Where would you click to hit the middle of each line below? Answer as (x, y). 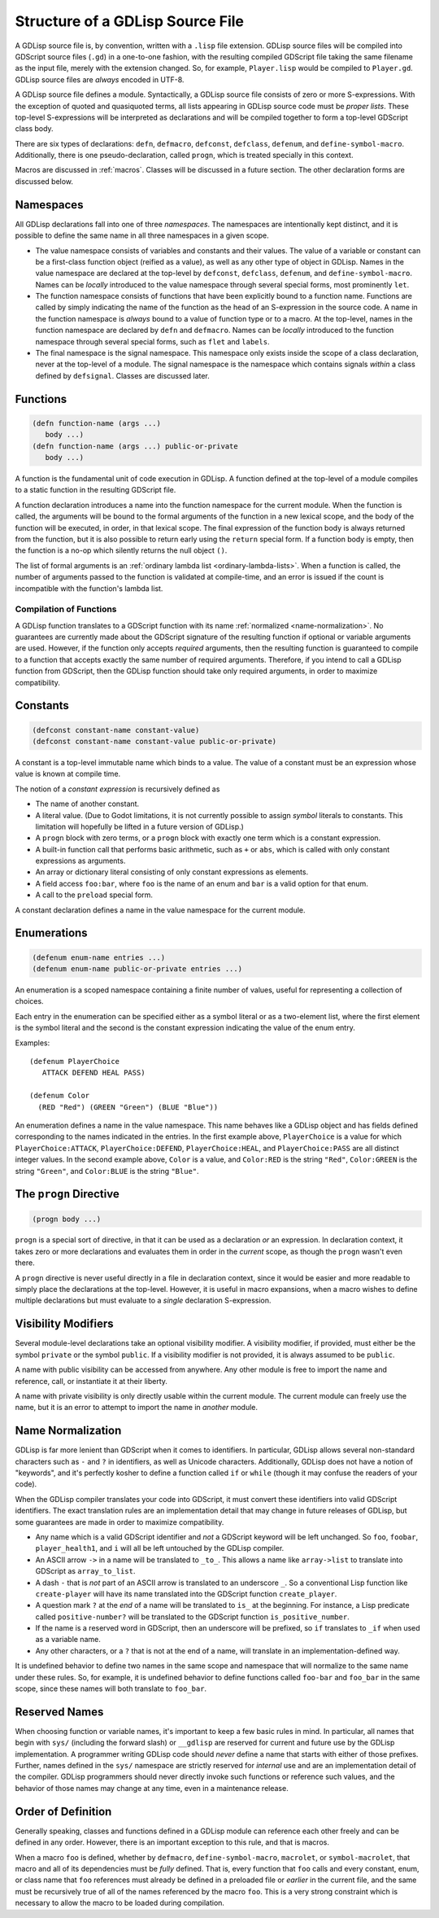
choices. (29, 1001)
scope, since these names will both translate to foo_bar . (111, 1688)
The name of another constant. (87, 804)
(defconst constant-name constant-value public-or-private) (154, 741)
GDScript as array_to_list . (85, 1571)
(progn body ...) (67, 1219)
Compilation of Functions (66, 609)
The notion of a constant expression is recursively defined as (117, 789)
